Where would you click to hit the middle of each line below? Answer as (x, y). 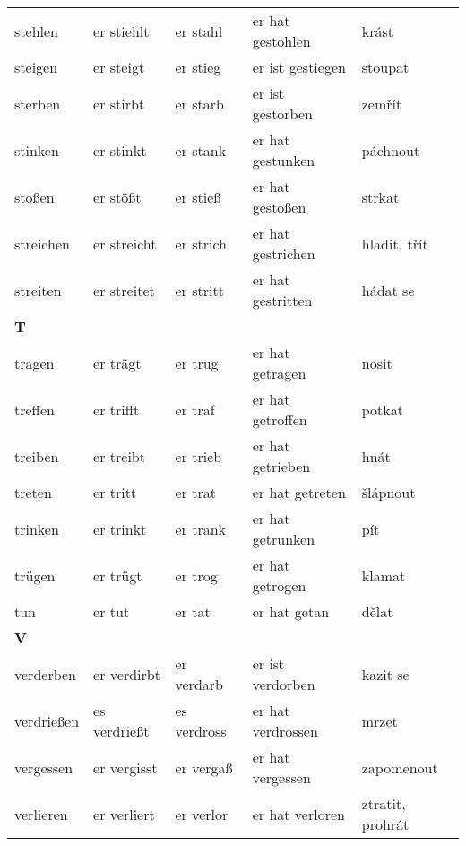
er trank (201, 528)
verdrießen (47, 720)
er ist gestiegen (299, 67)
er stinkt (120, 150)
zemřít (382, 103)
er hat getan (291, 611)
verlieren (41, 814)
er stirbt (119, 103)
